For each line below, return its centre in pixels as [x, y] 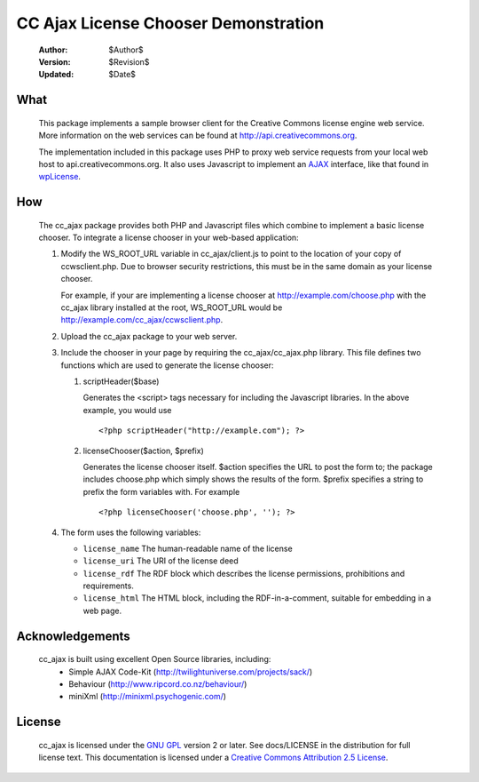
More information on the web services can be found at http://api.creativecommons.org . [198, 136]
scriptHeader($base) [121, 381]
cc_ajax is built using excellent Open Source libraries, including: [155, 659]
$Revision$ [129, 61]
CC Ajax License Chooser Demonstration [170, 23]
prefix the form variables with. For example [161, 491]
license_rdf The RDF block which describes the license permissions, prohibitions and [244, 573]
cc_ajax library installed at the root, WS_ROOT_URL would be [172, 307]
